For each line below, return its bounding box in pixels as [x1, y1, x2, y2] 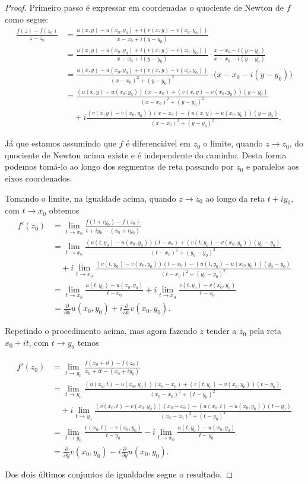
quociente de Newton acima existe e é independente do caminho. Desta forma [5, 148, 287, 161]
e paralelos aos [246, 160, 299, 173]
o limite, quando [203, 137, 263, 149]
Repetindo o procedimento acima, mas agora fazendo [5, 324, 197, 337]
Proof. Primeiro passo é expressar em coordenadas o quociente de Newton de [5, 1, 284, 13]
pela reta [249, 324, 281, 337]
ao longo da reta [205, 192, 265, 204]
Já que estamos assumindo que [5, 137, 116, 149]
